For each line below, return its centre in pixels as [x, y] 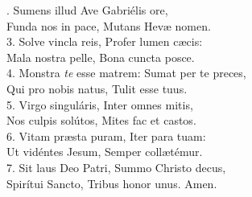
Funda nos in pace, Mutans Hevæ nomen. [109, 25]
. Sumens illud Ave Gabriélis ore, [87, 10]
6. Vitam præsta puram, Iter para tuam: [106, 135]
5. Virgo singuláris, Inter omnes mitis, [100, 104]
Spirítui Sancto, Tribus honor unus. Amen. [112, 183]
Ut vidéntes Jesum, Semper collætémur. [105, 152]
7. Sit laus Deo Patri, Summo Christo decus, [116, 167]
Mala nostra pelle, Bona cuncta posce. [101, 57]
